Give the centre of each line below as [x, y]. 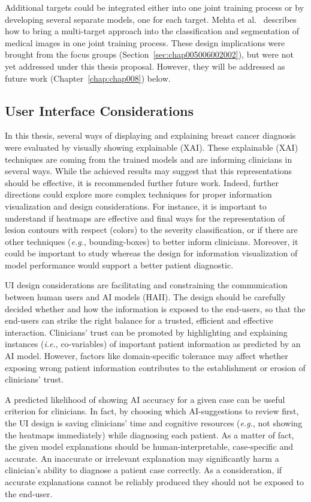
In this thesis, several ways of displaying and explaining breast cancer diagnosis [150, 135]
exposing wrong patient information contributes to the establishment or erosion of [155, 367]
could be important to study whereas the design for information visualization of [151, 253]
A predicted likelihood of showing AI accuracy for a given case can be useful [145, 399]
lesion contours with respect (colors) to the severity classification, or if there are [151, 230]
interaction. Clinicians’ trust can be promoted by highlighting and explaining [146, 332]
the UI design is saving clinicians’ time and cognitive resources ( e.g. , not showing [154, 423]
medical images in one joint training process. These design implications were [145, 42]
